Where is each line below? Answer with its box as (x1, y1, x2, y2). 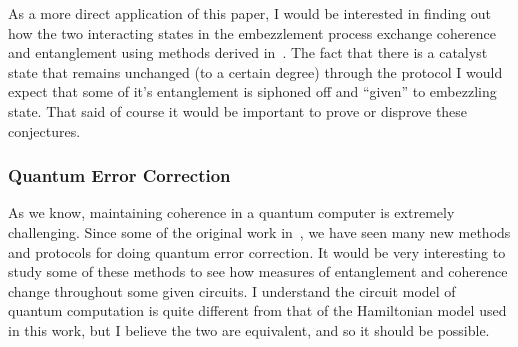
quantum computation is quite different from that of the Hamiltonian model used (8, 300, 507, 321)
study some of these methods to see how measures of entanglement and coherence (8, 261, 508, 282)
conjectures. (8, 120, 81, 141)
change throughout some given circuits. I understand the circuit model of (8, 280, 456, 301)
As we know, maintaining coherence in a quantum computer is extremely (8, 202, 455, 223)
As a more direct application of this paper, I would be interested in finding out (8, 3, 492, 23)
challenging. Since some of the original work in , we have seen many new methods (8, 221, 511, 242)
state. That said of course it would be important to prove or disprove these (8, 100, 468, 121)
